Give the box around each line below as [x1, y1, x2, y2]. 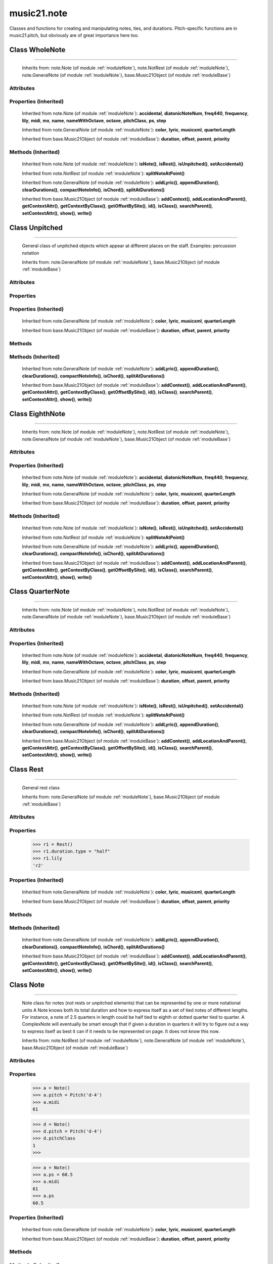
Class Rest [9, 765, 44, 774]
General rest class [22, 784, 60, 791]
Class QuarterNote [9, 587, 70, 596]
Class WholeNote [9, 46, 66, 54]
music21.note [9, 8, 68, 19]
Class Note [9, 980, 45, 989]
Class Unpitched [9, 223, 63, 232]
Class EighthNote [9, 410, 66, 418]
